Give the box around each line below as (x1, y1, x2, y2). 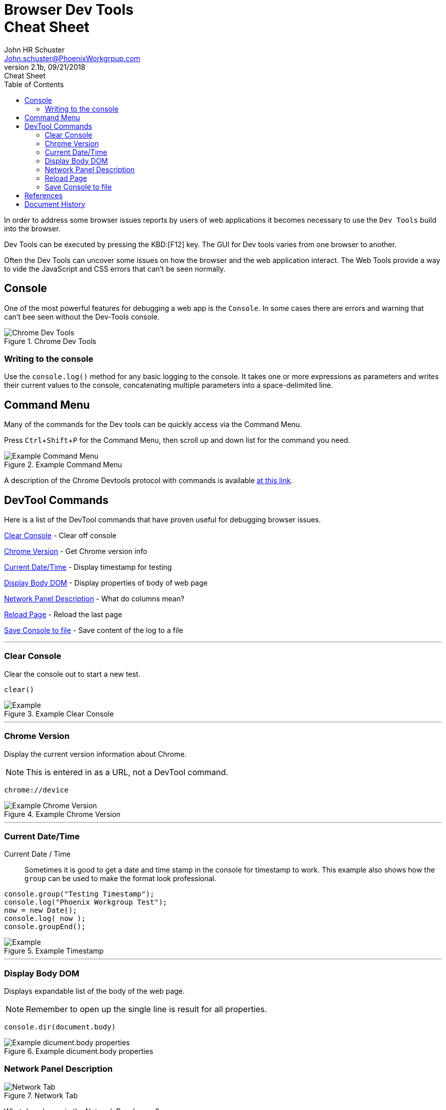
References (24, 191, 63, 200)
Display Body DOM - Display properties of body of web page (4, 578, 208, 588)
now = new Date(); (4, 906, 77, 915)
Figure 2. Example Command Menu (4, 460, 122, 469)
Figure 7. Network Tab (4, 1091, 78, 1100)
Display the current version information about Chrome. (4, 749, 187, 758)
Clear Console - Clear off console (4, 531, 117, 540)
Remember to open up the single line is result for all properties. (26, 1004, 267, 1015)
